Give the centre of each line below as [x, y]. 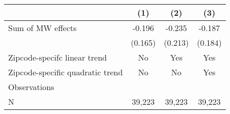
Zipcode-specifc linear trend [57, 57]
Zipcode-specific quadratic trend [66, 72]
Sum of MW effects [42, 28]
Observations [31, 87]
